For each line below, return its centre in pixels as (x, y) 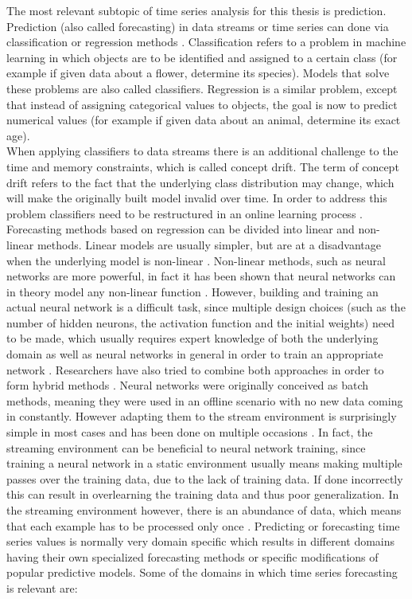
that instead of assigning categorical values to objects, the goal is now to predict (202, 104)
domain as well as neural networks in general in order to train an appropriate (195, 354)
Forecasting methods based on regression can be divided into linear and (181, 229)
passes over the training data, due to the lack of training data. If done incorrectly (205, 478)
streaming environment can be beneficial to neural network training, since (186, 447)
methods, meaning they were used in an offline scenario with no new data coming (205, 400)
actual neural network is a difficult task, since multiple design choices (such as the (206, 307)
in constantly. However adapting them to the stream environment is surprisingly (202, 416)
